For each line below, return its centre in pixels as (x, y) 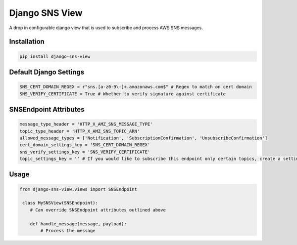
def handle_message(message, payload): (78, 224)
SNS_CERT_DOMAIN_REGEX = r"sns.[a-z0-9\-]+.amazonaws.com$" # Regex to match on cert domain (136, 87)
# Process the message (68, 231)
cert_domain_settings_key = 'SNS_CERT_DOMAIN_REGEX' (85, 145)
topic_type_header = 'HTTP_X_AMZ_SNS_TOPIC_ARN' (80, 131)
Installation (27, 42)
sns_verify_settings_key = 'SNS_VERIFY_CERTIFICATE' (85, 152)
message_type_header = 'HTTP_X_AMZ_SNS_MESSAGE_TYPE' (86, 124)
